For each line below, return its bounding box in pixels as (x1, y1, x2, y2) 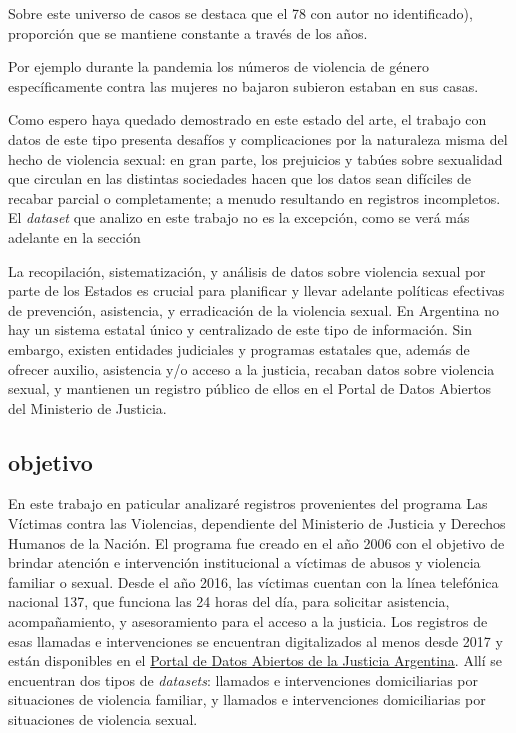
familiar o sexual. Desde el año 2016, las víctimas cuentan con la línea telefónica (8, 571, 499, 592)
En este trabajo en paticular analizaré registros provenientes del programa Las (8, 493, 488, 514)
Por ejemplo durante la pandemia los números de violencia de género (8, 56, 429, 77)
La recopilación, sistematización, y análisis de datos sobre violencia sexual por (8, 260, 486, 281)
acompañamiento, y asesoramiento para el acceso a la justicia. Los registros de (8, 611, 488, 632)
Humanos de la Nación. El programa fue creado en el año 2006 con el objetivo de (8, 532, 505, 553)
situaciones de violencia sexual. (8, 709, 198, 730)
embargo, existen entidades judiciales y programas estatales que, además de (8, 338, 470, 359)
